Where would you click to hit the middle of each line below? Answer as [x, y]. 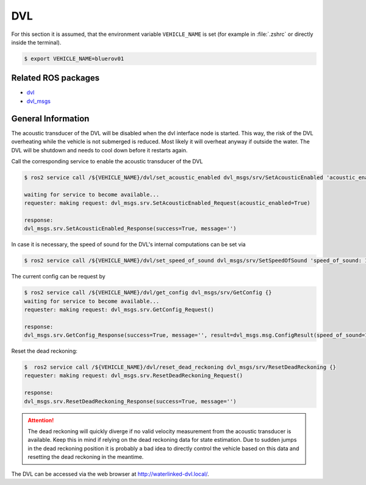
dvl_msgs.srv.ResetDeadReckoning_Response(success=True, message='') [130, 401]
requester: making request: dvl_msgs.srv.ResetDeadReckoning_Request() [134, 376]
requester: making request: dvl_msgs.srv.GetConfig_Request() [119, 310]
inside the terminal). [36, 42]
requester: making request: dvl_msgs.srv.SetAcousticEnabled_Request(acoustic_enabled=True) [167, 203]
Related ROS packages [56, 78]
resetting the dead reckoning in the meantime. [86, 457]
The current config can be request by [59, 277]
